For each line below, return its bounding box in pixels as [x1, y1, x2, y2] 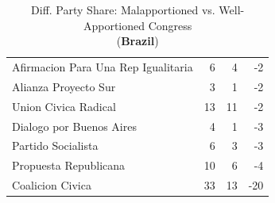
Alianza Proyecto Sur [12, 78, 116, 94]
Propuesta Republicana [12, 157, 126, 174]
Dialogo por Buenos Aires [12, 117, 137, 134]
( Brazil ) [116, 33, 159, 49]
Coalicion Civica [12, 177, 91, 193]
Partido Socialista [12, 137, 99, 154]
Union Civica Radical [12, 98, 116, 114]
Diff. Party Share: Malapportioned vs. [31, 2, 215, 17]
